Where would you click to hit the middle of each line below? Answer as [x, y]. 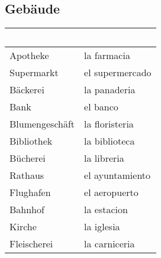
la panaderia [110, 90]
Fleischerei [31, 244]
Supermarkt [34, 73]
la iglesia [102, 227]
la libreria [104, 158]
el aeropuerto [111, 192]
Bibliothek [31, 141]
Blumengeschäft [42, 124]
